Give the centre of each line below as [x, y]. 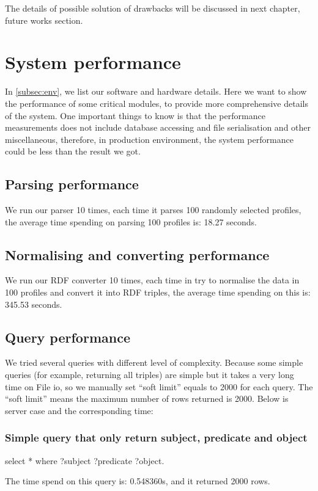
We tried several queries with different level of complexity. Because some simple [154, 362]
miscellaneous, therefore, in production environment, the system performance [149, 139]
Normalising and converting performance [137, 254]
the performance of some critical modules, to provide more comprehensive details [157, 103]
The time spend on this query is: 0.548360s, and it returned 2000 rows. [138, 481]
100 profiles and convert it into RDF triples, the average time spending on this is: [158, 292]
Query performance [68, 337]
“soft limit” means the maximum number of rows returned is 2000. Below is [147, 398]
